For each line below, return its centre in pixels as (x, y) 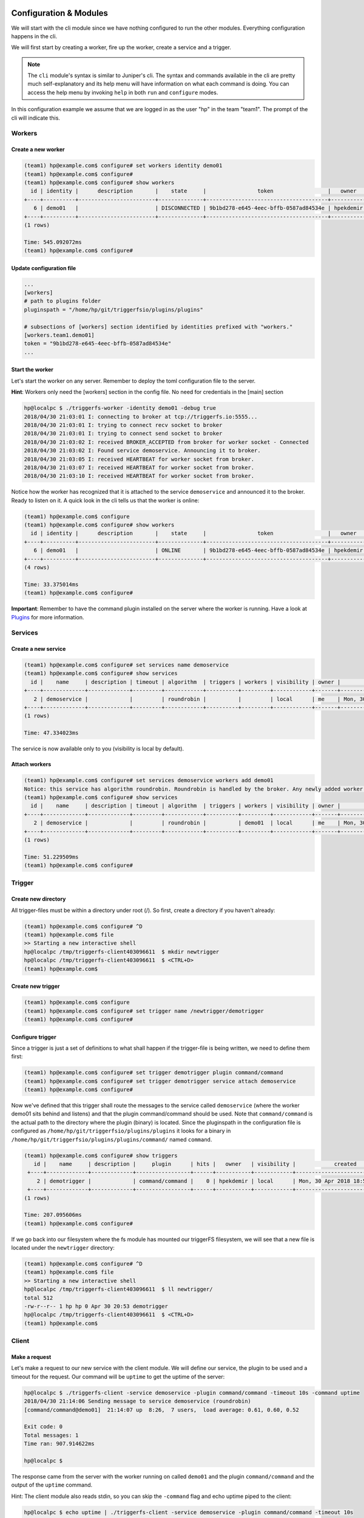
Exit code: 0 (43, 1427)
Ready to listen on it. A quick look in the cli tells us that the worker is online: (105, 500)
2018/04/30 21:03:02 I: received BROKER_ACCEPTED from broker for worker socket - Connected (166, 442)
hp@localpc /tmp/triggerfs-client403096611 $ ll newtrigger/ (118, 1289)
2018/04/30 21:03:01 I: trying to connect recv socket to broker (123, 425)
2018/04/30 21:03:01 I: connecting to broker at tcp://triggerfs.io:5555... (141, 417)
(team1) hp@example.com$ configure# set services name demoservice (126, 665)
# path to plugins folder (62, 301)
